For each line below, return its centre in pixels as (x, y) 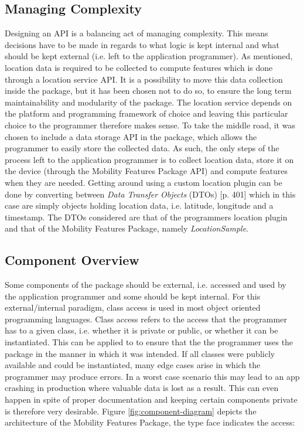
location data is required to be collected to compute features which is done (139, 67)
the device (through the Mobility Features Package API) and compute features (146, 171)
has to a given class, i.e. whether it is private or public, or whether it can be (141, 330)
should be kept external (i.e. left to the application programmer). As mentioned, (149, 56)
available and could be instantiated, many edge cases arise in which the (133, 365)
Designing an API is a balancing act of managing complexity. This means (136, 33)
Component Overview (72, 260)
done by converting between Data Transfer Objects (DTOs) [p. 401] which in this (150, 194)
